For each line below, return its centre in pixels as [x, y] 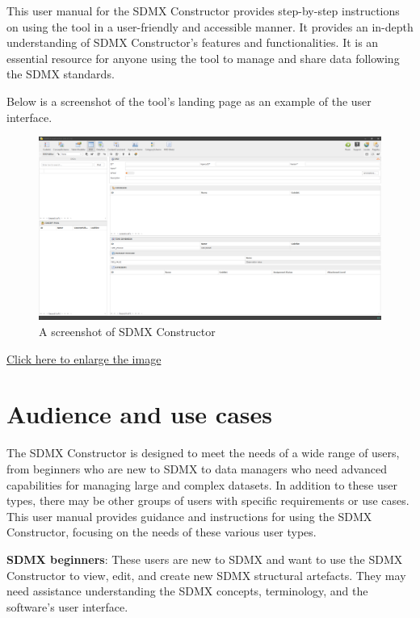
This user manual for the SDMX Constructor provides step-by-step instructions [203, 11]
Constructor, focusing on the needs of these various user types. [162, 532]
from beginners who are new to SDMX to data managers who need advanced [197, 468]
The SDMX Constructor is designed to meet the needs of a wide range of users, [203, 453]
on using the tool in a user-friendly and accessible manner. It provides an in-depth [210, 26]
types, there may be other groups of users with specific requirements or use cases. [208, 500]
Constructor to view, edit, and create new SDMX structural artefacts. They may [206, 575]
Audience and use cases [139, 414]
